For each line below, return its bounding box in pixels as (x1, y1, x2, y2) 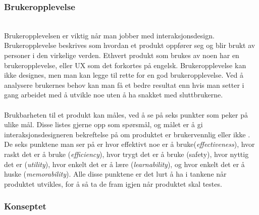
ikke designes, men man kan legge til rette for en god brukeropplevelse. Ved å (4, 70, 244, 80)
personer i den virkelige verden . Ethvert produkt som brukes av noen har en (4, 50, 239, 60)
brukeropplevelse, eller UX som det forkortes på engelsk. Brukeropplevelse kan (4, 60, 246, 70)
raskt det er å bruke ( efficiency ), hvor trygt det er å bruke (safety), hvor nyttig (4, 148, 249, 159)
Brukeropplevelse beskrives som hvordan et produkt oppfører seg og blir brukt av (4, 40, 255, 50)
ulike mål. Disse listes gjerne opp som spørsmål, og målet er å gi (4, 119, 203, 130)
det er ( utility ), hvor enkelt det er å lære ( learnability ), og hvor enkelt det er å (4, 158, 245, 169)
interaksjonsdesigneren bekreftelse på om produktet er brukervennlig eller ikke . (4, 129, 250, 139)
